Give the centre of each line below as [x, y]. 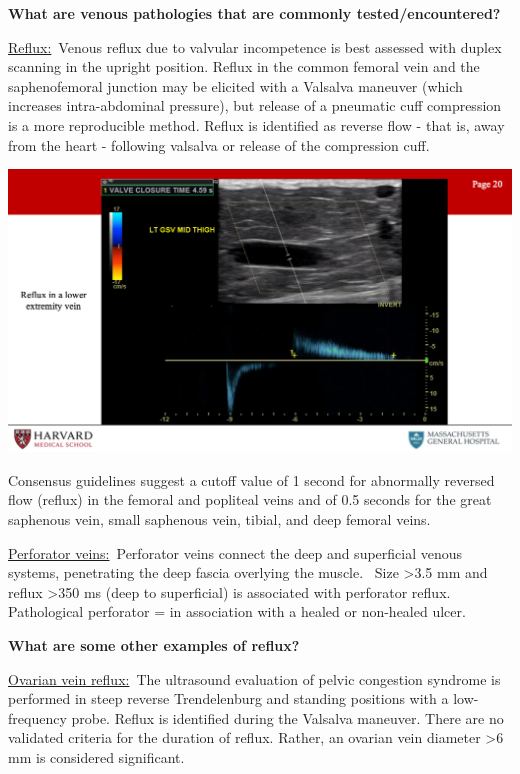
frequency [37, 717]
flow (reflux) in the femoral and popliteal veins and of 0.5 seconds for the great [250, 499]
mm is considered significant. [96, 756]
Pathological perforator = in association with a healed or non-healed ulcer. [237, 611]
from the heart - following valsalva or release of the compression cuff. [219, 144]
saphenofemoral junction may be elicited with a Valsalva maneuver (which [235, 85]
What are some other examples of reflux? [154, 644]
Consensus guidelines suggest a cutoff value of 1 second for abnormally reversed [251, 479]
